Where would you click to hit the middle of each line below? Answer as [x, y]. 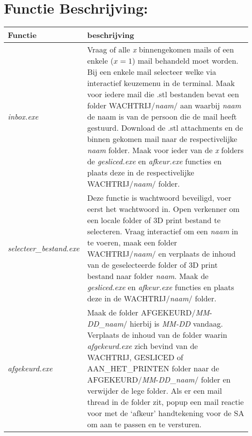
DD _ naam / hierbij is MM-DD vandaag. [155, 324]
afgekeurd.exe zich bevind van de [142, 346]
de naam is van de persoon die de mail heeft [162, 117]
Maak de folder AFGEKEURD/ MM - [150, 313]
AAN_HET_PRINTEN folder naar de [153, 368]
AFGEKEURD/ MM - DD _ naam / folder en [159, 380]
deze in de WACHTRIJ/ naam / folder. [152, 298]
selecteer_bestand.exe [44, 248]
